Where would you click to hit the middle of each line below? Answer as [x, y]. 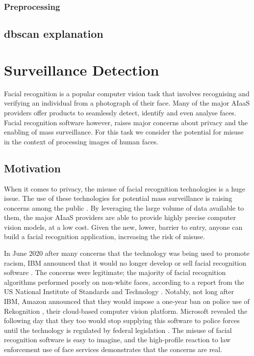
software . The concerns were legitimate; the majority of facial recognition [115, 272]
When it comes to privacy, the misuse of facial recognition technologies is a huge [125, 188]
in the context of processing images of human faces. [81, 141]
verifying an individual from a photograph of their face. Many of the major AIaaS [127, 103]
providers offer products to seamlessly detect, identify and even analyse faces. [120, 112]
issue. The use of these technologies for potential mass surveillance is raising [118, 198]
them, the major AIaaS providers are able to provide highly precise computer [120, 217]
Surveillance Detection [82, 69]
